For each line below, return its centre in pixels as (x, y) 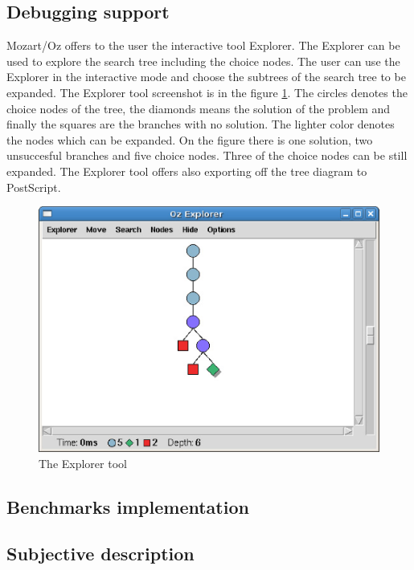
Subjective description (100, 554)
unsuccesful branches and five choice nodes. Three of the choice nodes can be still (207, 155)
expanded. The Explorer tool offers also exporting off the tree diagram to (187, 171)
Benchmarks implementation (128, 506)
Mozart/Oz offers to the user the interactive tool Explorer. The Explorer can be (203, 45)
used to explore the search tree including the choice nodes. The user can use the (203, 61)
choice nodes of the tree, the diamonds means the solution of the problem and (199, 108)
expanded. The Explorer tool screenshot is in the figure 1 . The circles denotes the (207, 92)
